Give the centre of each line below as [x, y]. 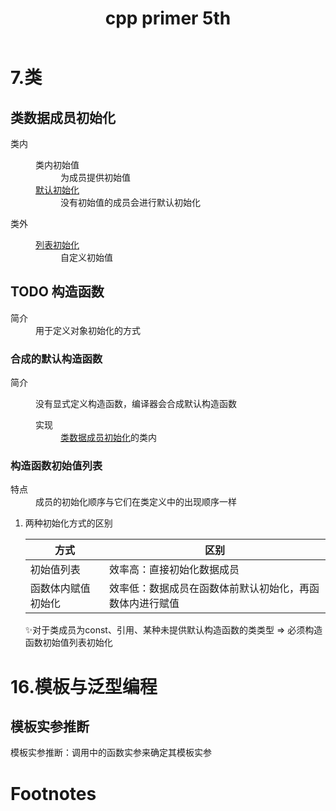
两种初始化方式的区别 [68, 523]
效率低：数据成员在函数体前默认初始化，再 [209, 589]
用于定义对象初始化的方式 [88, 330]
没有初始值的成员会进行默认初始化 [130, 202]
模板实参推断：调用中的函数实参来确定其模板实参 [111, 753]
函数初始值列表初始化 [68, 643]
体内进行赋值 [149, 604]
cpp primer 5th [168, 18]
